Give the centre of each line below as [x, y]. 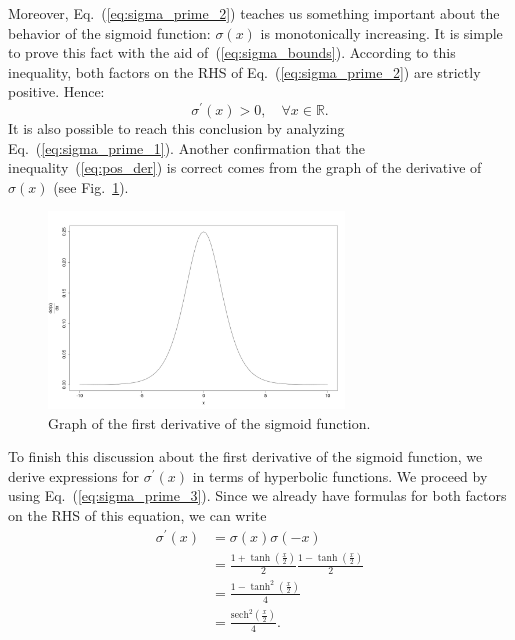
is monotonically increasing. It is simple [381, 32]
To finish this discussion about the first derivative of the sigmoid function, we [245, 456]
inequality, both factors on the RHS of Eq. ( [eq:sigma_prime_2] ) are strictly [244, 71]
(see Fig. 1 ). [91, 186]
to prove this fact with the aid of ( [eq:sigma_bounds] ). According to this [232, 52]
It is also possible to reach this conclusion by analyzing [176, 128]
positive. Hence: [56, 91]
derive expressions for [74, 475]
